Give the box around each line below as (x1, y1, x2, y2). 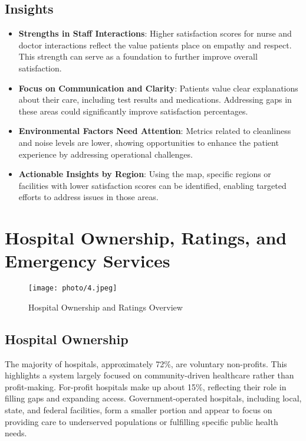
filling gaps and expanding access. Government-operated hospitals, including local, (5, 392, 302, 404)
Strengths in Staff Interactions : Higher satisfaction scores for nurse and (18, 27, 292, 40)
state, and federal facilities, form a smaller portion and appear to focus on (5, 404, 272, 416)
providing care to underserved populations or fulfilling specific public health (5, 415, 278, 427)
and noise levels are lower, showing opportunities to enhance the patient (18, 136, 279, 148)
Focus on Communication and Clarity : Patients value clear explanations (18, 81, 298, 94)
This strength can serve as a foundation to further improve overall (18, 50, 258, 63)
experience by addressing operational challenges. (18, 148, 193, 160)
